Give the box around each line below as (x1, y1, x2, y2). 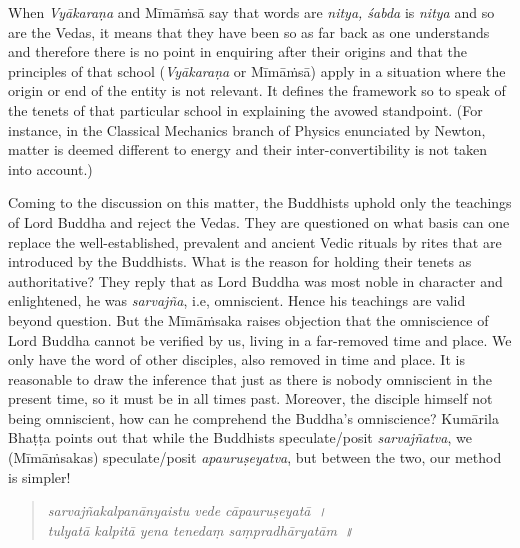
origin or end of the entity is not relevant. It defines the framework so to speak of (8, 80, 506, 101)
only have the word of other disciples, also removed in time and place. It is (8, 349, 465, 370)
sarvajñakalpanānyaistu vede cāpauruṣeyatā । (47, 500, 328, 521)
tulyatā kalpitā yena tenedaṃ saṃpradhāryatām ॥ (47, 519, 354, 540)
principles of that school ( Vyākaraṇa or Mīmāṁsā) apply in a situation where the (8, 60, 506, 81)
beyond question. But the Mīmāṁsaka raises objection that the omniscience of (8, 309, 489, 330)
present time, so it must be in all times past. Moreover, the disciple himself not (8, 388, 493, 409)
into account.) (8, 158, 93, 179)
